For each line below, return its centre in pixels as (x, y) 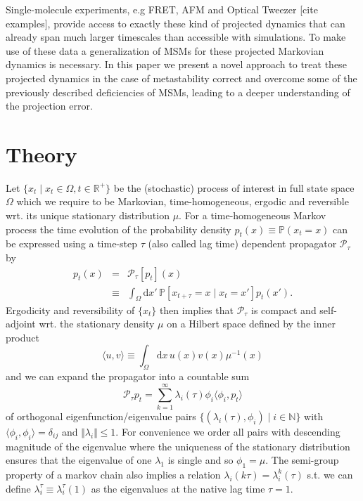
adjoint (21, 324)
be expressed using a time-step (71, 243)
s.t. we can (330, 474)
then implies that (196, 310)
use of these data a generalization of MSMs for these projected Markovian (165, 50)
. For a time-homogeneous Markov (253, 215)
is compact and (284, 310)
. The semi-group (302, 460)
